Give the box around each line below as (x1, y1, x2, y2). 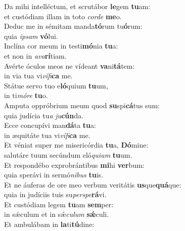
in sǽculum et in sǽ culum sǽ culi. (4, 209, 109, 219)
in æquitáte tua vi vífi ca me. (4, 129, 90, 140)
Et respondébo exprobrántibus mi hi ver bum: (4, 159, 145, 170)
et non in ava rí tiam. (4, 50, 67, 61)
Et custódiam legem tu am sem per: (4, 199, 114, 209)
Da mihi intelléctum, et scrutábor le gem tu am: (4, 1, 151, 11)
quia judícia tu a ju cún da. (4, 110, 83, 120)
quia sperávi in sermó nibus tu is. (4, 169, 103, 180)
